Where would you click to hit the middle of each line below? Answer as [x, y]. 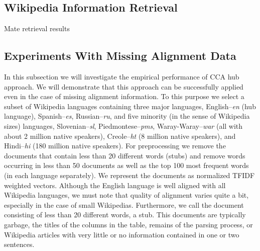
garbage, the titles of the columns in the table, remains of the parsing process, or [128, 224]
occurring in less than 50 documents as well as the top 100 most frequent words [126, 165]
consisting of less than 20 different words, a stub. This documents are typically [125, 215]
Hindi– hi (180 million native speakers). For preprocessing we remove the [115, 146]
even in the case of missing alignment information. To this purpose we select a [124, 96]
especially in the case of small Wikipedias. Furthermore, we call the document [124, 204]
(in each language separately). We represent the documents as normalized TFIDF [129, 175]
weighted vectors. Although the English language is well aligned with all [115, 185]
